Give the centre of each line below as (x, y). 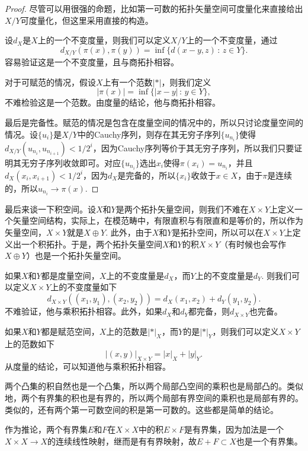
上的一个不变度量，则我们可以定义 (104, 40)
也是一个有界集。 (269, 441)
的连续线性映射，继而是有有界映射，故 (122, 441)
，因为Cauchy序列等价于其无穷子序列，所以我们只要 (193, 147)
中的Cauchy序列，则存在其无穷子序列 (149, 134)
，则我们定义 (186, 82)
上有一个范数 (128, 82)
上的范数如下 (30, 344)
